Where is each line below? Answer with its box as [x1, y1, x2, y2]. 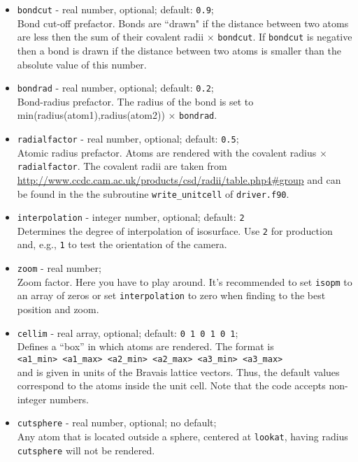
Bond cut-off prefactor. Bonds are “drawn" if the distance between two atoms [17, 15, 349, 30]
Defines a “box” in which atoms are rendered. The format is [17, 339, 274, 354]
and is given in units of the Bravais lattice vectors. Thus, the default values [17, 364, 340, 379]
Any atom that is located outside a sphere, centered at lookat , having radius [17, 429, 348, 444]
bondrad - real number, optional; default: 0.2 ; [17, 80, 214, 95]
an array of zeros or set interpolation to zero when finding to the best [17, 288, 326, 303]
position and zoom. [17, 302, 99, 317]
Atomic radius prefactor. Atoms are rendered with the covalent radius [17, 145, 317, 159]
